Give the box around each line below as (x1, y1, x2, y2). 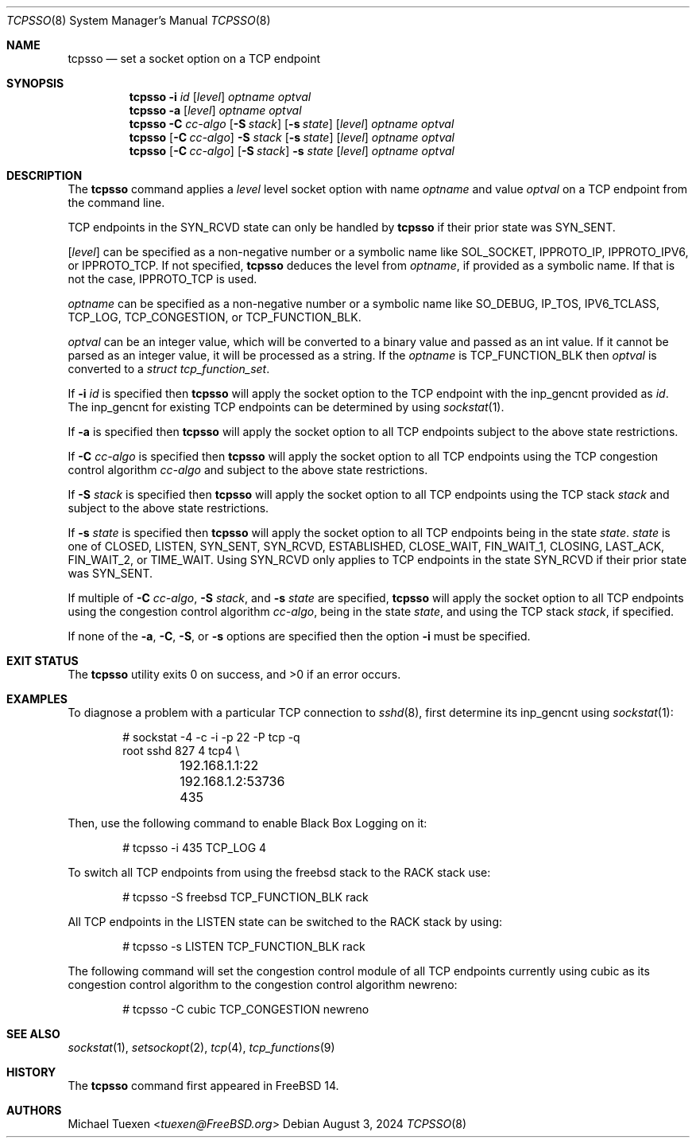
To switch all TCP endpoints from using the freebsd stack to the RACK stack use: (68, 866, 491, 879)
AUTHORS (6, 1103, 62, 1117)
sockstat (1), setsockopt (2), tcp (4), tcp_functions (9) (68, 1041, 335, 1054)
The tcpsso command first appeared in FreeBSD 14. (68, 1079, 339, 1092)
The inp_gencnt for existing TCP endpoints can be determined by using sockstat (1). (68, 400, 505, 414)
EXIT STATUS (6, 654, 79, 667)
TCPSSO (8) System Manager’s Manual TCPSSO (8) (6, 14, 271, 27)
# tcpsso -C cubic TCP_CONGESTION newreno (122, 1002, 369, 1016)
